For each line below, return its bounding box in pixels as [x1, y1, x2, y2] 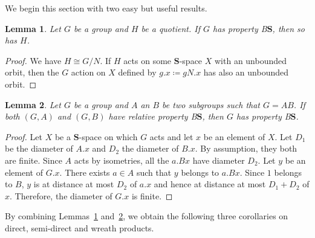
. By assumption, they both [195, 142, 297, 155]
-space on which [79, 130, 138, 143]
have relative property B [108, 110, 197, 123]
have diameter [192, 153, 245, 166]
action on [71, 66, 106, 79]
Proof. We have [5, 54, 62, 66]
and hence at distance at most [154, 178, 266, 190]
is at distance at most [33, 178, 114, 190]
